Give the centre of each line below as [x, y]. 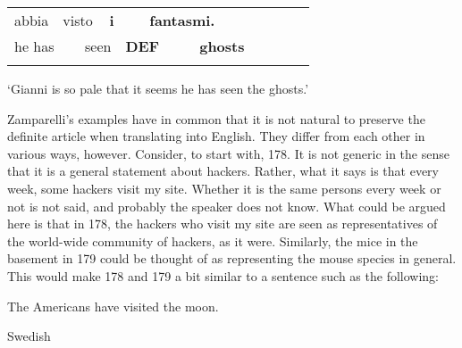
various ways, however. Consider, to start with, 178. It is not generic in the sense [228, 153]
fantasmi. [182, 20]
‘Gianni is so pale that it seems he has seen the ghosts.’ [158, 88]
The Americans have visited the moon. [113, 306]
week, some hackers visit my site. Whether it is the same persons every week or [224, 188]
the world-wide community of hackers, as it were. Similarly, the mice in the [213, 240]
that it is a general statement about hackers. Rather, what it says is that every [223, 171]
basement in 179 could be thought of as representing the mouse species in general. [232, 258]
